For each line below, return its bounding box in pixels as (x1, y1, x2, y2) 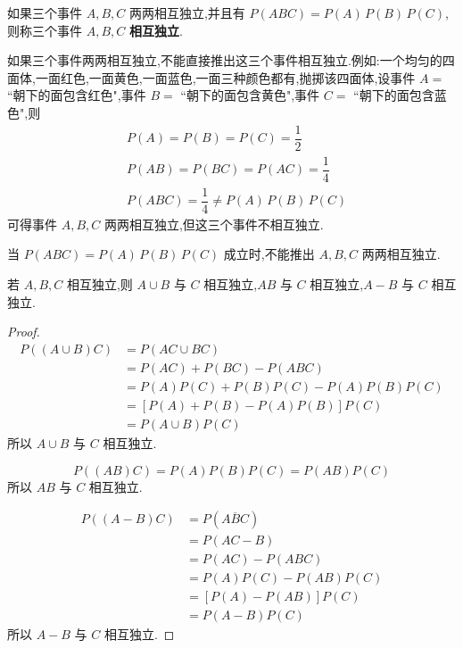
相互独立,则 (66, 275, 133, 294)
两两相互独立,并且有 (128, 4, 245, 21)
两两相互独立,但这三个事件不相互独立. (103, 214, 324, 233)
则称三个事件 (7, 21, 82, 39)
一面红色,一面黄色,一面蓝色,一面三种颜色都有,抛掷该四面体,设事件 (35, 68, 416, 87)
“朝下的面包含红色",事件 (7, 86, 146, 104)
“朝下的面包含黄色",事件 (180, 86, 320, 104)
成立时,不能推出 (223, 245, 315, 263)
